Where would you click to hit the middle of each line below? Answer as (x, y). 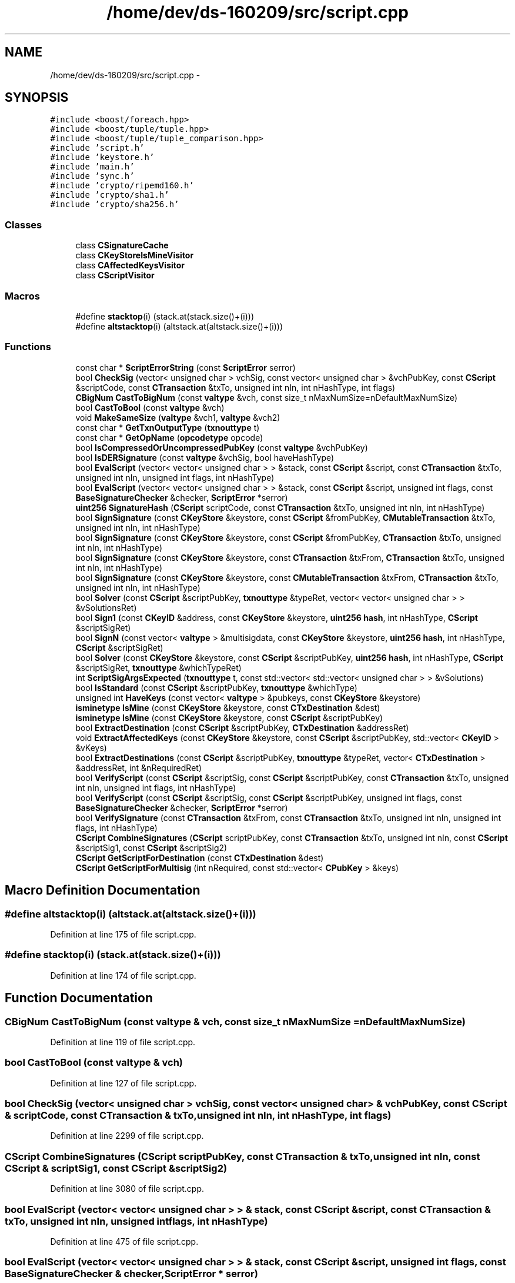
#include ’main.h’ (92, 167)
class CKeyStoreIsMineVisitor (135, 255)
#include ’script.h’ (97, 148)
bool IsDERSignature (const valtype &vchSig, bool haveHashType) (205, 457)
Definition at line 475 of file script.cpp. (124, 1241)
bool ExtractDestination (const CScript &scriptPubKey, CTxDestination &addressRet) (242, 727)
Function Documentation (79, 998)
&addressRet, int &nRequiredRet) (139, 767)
